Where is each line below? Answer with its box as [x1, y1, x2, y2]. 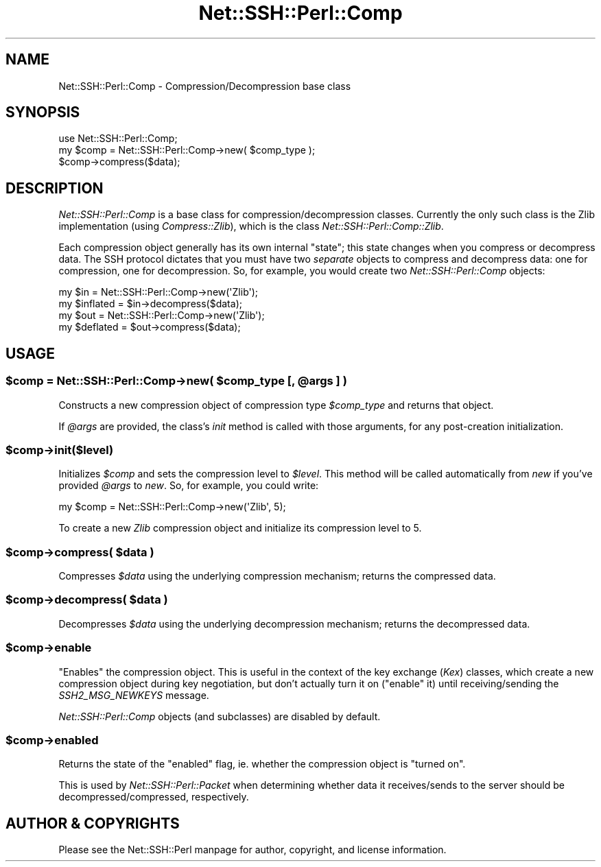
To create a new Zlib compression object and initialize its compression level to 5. [58, 522, 422, 534]
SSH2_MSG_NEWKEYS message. [58, 689, 209, 701]
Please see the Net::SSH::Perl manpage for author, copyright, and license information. [58, 844, 447, 856]
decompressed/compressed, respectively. [58, 791, 249, 803]
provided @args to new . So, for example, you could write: [58, 479, 319, 492]
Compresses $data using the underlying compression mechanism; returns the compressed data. [58, 570, 496, 582]
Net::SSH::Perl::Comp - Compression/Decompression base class [58, 80, 351, 92]
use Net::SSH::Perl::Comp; [58, 132, 178, 145]
